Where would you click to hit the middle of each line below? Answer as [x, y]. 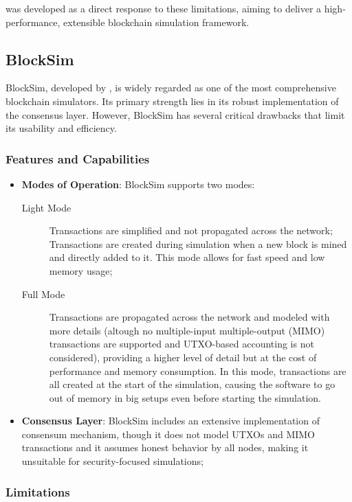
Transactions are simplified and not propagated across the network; [191, 230]
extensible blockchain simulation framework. [156, 22]
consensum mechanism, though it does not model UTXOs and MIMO [168, 434]
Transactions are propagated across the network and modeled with [189, 317]
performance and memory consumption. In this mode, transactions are [198, 370]
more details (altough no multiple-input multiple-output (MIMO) [187, 330]
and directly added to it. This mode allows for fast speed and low [187, 257]
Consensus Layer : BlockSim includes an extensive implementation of [170, 421]
